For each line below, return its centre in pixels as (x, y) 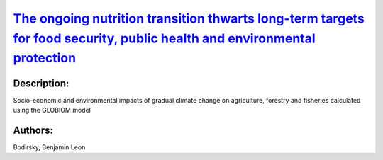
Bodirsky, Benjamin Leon (49, 147)
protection (45, 58)
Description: (41, 83)
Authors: (33, 130)
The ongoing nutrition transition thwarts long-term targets (189, 18)
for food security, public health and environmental (164, 38)
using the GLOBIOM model (52, 110)
